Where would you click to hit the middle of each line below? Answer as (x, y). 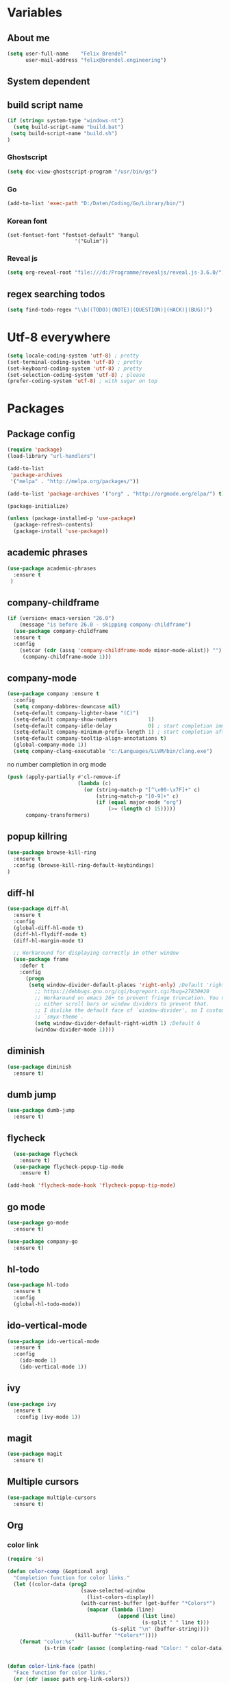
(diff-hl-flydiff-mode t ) (50, 934)
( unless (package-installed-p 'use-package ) (72, 519)
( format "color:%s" (47, 1642)
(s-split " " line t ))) (176, 1623)
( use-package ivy (32, 1404)
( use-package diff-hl (38, 909)
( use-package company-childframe (61, 631)
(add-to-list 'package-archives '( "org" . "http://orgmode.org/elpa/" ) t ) (116, 494)
